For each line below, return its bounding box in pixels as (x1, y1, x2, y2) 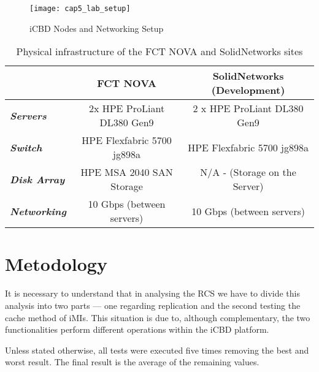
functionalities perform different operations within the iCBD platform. (5, 323, 269, 336)
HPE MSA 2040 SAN (80, 165, 173, 180)
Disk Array (10, 172, 65, 186)
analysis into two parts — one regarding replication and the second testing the (5, 298, 301, 311)
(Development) (211, 83, 285, 97)
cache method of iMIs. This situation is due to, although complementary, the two (5, 311, 310, 324)
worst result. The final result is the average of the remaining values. (5, 355, 259, 368)
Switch (10, 140, 42, 154)
